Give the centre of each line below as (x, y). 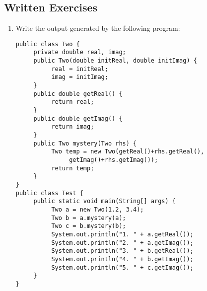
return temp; (73, 168)
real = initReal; (80, 69)
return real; (73, 102)
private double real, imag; (80, 52)
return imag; (73, 127)
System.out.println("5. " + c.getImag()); (122, 267)
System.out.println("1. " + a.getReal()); (122, 234)
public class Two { (48, 44)
